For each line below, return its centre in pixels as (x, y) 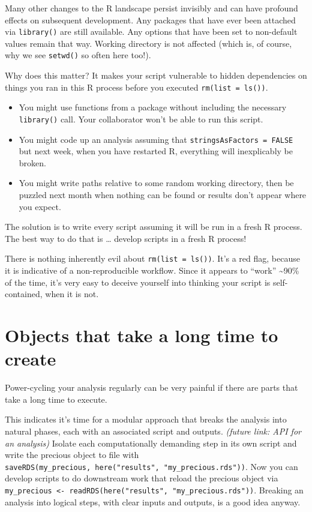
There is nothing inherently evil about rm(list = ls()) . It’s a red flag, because (152, 258)
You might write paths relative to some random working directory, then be (156, 183)
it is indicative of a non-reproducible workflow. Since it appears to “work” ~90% (152, 270)
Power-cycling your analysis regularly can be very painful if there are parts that (151, 387)
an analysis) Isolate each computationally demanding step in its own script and (151, 443)
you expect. (40, 206)
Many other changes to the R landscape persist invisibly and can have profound (151, 8)
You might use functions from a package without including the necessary (153, 107)
